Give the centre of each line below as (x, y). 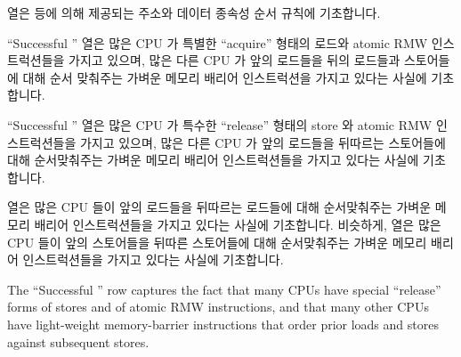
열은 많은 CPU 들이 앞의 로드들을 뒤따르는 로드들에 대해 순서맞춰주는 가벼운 (219, 207)
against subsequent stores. (78, 341)
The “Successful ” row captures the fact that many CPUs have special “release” (224, 289)
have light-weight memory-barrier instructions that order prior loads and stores (223, 324)
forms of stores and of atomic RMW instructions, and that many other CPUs (218, 307)
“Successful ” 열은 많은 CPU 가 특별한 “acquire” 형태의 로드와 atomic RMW (218, 42)
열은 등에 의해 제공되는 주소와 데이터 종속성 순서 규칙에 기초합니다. (194, 12)
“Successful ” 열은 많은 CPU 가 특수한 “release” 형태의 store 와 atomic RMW (220, 124)
